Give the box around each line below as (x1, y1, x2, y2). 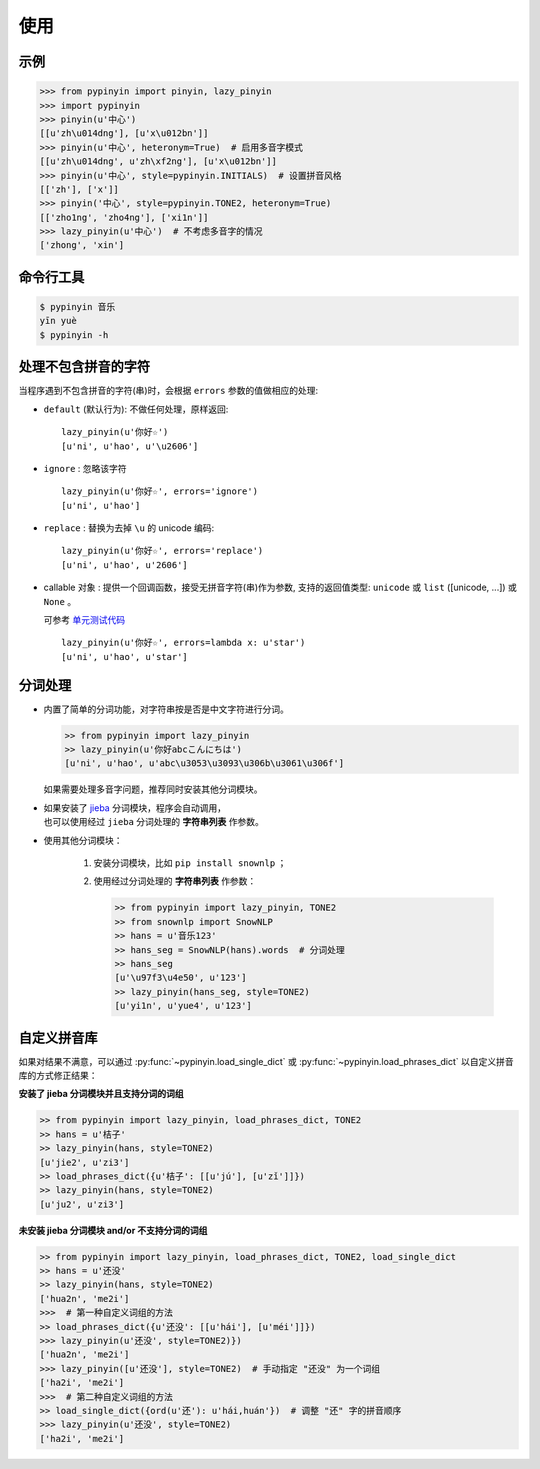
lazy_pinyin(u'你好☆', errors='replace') (61, 545, 264, 557)
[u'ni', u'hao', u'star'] (61, 651, 189, 662)
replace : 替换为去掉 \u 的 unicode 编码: (43, 522, 215, 534)
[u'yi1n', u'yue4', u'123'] (114, 1000, 252, 1012)
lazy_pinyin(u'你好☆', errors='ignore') (61, 486, 259, 497)
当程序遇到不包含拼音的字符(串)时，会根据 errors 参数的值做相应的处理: (18, 385, 319, 397)
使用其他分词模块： (43, 834, 123, 846)
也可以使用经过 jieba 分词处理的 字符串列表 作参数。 (43, 816, 264, 828)
